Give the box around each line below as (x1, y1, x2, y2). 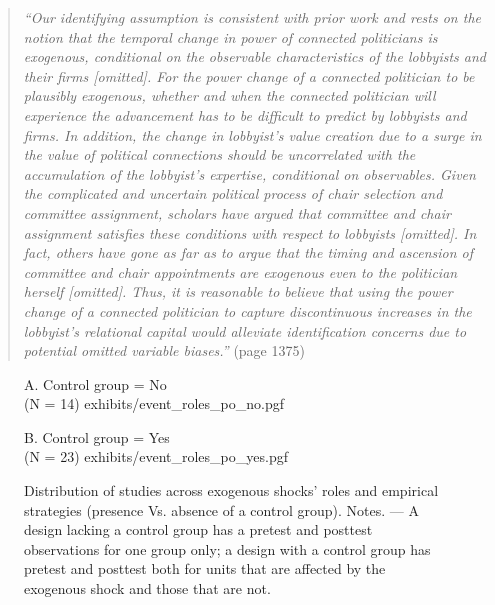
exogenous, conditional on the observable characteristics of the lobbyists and (23, 46, 486, 67)
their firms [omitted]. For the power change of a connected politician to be (23, 65, 475, 86)
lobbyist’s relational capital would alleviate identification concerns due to (23, 320, 467, 341)
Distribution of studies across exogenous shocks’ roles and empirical (24, 480, 439, 501)
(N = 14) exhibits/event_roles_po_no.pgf (24, 393, 285, 414)
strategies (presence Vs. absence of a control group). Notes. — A (24, 499, 419, 520)
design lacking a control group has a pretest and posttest (24, 519, 373, 540)
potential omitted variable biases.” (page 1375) (23, 340, 305, 361)
